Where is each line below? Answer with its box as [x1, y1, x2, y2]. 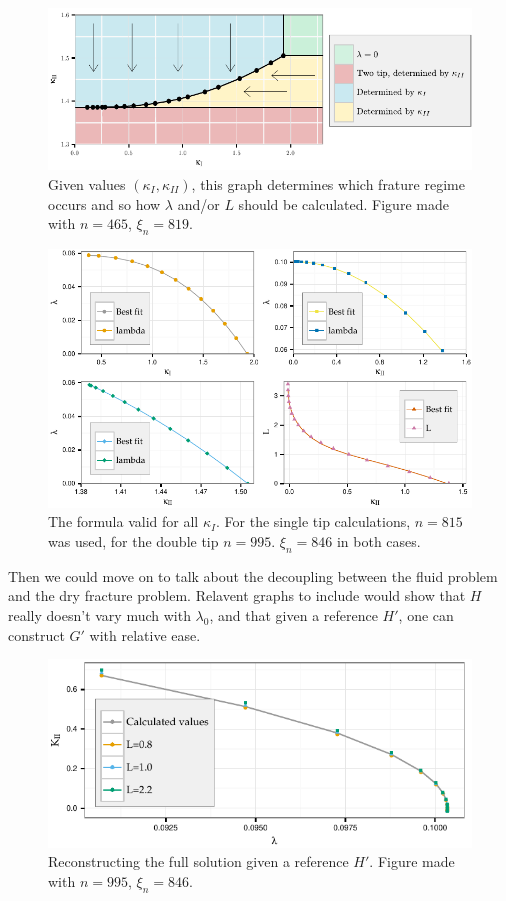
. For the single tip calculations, [216, 511, 411, 532]
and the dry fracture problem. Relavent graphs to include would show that [8, 585, 466, 606]
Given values [48, 174, 126, 194]
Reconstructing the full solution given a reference [48, 851, 349, 872]
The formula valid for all [48, 511, 199, 532]
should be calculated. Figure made [238, 193, 449, 214]
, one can [398, 605, 454, 626]
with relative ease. [89, 624, 201, 645]
